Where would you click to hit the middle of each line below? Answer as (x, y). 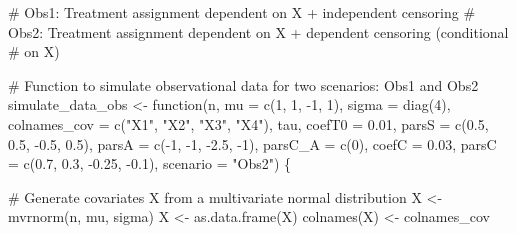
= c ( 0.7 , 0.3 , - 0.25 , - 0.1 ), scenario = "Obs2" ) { (150, 163)
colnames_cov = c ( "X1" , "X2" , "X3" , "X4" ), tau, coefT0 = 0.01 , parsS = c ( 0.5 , (248, 123)
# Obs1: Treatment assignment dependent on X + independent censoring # (242, 12)
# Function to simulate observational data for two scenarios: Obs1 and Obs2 (243, 84)
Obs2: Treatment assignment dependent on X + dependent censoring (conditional (258, 31)
